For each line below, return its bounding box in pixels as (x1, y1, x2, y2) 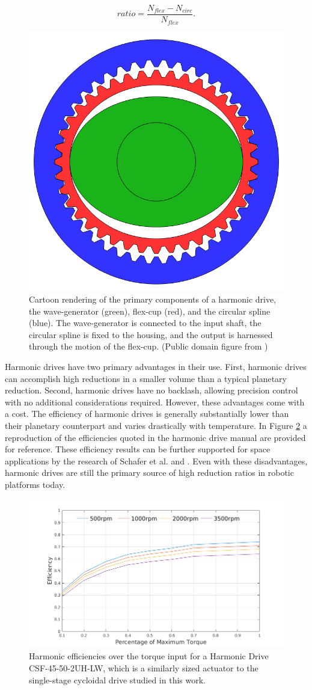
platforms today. (5, 478, 66, 490)
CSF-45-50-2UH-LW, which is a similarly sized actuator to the (29, 662, 258, 674)
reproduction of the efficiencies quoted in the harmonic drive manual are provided (5, 431, 306, 443)
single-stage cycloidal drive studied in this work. (29, 673, 206, 686)
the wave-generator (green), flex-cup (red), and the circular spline (29, 304, 271, 317)
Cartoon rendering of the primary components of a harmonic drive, (29, 293, 277, 306)
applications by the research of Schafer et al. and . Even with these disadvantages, (5, 454, 308, 467)
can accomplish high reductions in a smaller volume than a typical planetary (5, 372, 287, 384)
